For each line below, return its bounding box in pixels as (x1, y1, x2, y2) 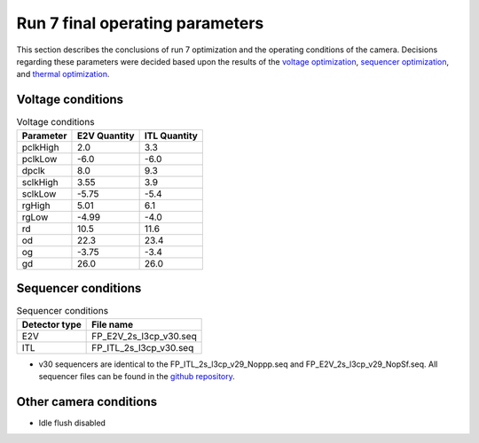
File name (91, 318, 133, 330)
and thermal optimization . (16, 69, 110, 80)
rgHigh (21, 199, 51, 212)
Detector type (21, 318, 82, 330)
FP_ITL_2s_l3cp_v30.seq (91, 341, 194, 354)
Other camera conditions (16, 394, 158, 409)
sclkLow (21, 187, 57, 199)
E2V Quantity (76, 129, 135, 142)
